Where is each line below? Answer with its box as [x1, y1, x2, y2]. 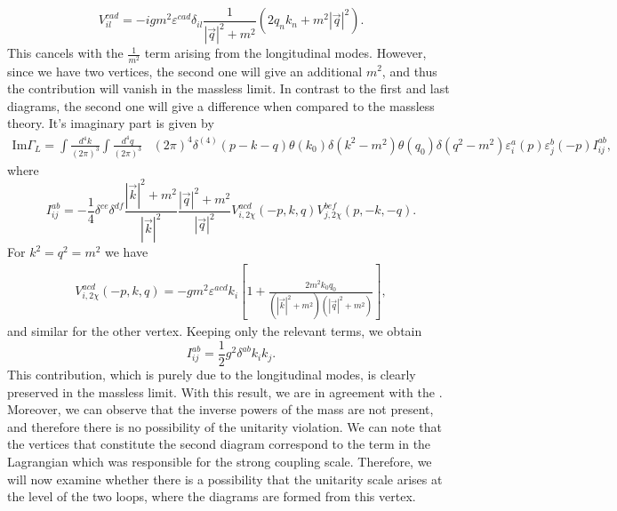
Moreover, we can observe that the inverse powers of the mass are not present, [7, 400, 434, 419]
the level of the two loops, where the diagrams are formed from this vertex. [7, 487, 416, 506]
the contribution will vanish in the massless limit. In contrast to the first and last [7, 79, 450, 98]
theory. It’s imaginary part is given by [7, 114, 214, 132]
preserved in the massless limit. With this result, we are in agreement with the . [7, 382, 443, 401]
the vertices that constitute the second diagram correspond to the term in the [7, 435, 431, 453]
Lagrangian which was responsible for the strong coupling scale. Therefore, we [7, 452, 432, 471]
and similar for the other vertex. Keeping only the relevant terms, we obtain [7, 322, 422, 340]
